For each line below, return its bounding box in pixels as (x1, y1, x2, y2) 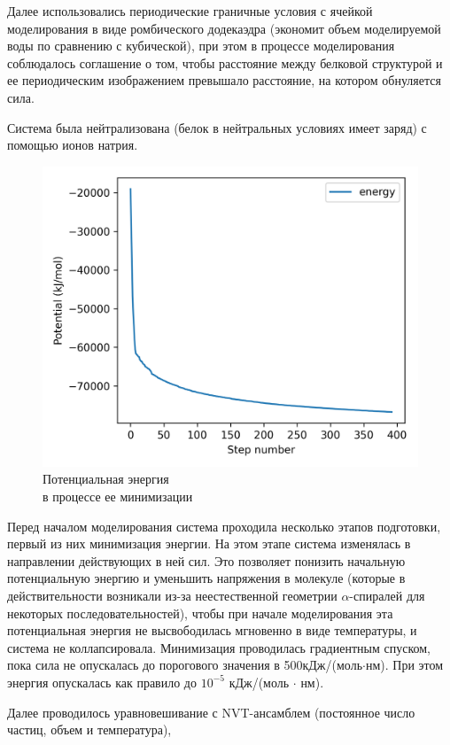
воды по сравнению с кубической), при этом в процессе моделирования (7, 36, 395, 55)
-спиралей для (349, 586, 425, 605)
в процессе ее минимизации (43, 487, 193, 506)
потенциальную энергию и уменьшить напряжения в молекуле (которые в (7, 569, 406, 587)
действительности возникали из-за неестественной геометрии (7, 586, 337, 605)
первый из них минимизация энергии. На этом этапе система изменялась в (7, 534, 411, 553)
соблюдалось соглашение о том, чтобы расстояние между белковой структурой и (7, 53, 443, 72)
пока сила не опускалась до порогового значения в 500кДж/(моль (7, 656, 363, 674)
